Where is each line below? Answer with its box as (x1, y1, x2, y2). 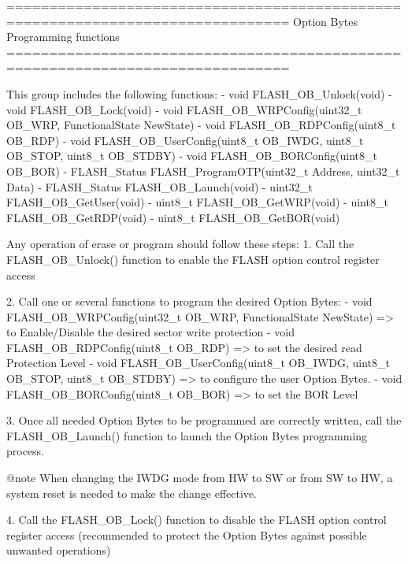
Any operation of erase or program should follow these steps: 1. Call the (6, 236, 354, 252)
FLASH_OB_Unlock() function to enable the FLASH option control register (6, 250, 380, 267)
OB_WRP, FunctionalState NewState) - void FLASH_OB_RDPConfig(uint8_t (6, 117, 396, 133)
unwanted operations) (6, 542, 111, 558)
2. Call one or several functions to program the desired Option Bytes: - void (6, 293, 373, 310)
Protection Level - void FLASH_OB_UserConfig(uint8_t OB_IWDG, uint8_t (6, 354, 390, 371)
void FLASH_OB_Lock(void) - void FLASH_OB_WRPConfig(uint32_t (6, 101, 362, 117)
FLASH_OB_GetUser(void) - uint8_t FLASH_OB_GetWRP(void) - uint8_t (6, 194, 388, 210)
